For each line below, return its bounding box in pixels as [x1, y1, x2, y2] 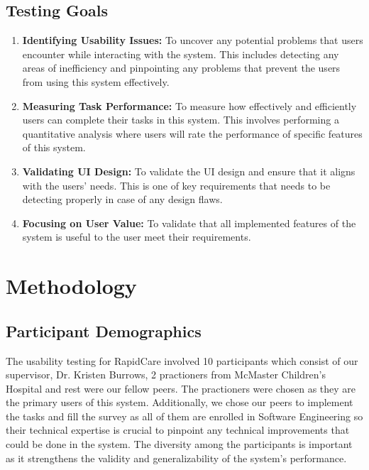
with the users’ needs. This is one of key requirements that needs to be [22, 177, 331, 192]
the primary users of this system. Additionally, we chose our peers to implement [6, 395, 353, 410]
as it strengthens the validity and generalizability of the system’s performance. [6, 450, 347, 465]
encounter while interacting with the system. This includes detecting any [22, 46, 339, 61]
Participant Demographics [6, 319, 202, 341]
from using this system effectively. [22, 74, 170, 89]
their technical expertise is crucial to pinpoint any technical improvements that [6, 422, 350, 437]
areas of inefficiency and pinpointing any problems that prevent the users [22, 60, 341, 75]
